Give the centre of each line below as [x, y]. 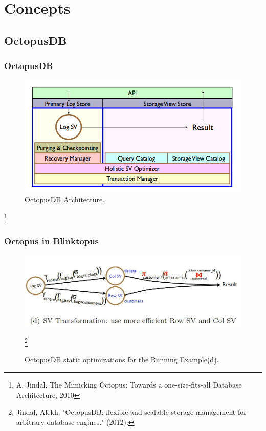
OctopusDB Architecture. [65, 199]
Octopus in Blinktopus [52, 241]
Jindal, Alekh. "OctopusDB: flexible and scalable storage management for [131, 412]
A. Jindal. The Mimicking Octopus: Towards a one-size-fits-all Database [129, 384]
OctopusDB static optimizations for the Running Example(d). [122, 360]
